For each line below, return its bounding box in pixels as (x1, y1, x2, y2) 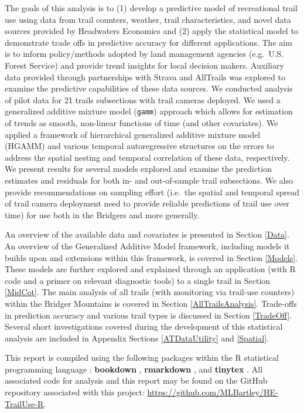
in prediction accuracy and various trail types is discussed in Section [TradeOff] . (5, 309, 292, 321)
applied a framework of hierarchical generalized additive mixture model (5, 128, 261, 140)
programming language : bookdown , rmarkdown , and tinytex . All (5, 363, 263, 375)
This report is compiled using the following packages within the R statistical (5, 351, 279, 364)
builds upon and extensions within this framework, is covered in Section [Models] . (5, 251, 298, 263)
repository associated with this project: (5, 386, 145, 398)
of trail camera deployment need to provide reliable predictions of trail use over (5, 197, 289, 209)
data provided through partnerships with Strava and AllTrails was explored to (5, 70, 285, 83)
